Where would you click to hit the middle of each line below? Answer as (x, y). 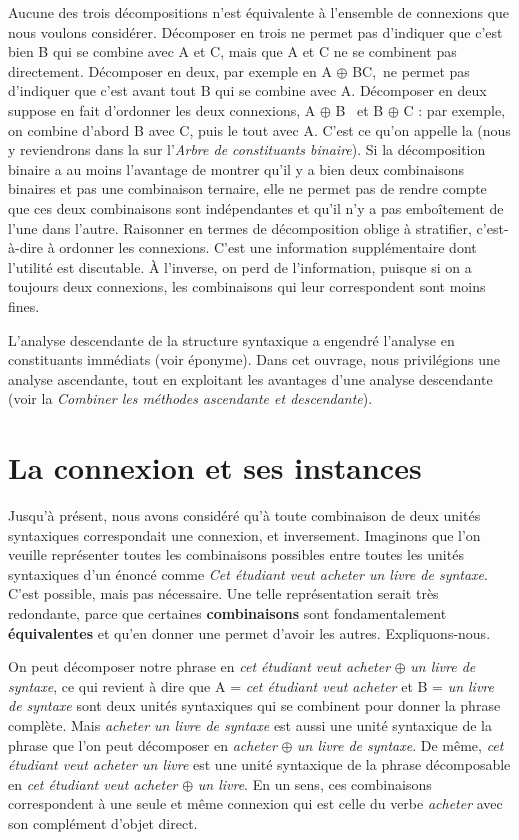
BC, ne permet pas (411, 70)
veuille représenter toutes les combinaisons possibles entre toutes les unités (236, 554)
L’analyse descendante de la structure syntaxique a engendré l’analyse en (231, 339)
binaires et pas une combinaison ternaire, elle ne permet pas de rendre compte (247, 188)
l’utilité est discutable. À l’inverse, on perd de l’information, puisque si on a (240, 266)
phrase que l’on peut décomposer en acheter (142, 744)
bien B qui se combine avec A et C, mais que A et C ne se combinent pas (232, 51)
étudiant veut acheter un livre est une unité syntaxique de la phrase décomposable (259, 764)
